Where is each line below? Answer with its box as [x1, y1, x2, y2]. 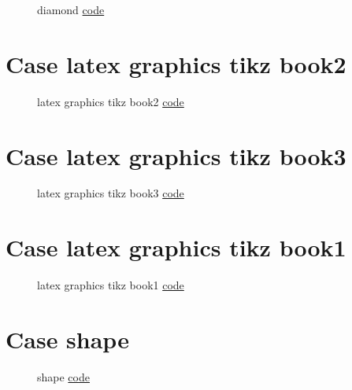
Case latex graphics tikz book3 [6, 139, 346, 171]
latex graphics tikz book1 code [37, 277, 184, 293]
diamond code [37, 2, 105, 17]
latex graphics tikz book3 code [37, 185, 184, 201]
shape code [37, 368, 90, 384]
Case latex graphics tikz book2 [6, 47, 346, 79]
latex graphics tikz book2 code [37, 93, 184, 109]
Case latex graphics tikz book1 [6, 231, 346, 263]
